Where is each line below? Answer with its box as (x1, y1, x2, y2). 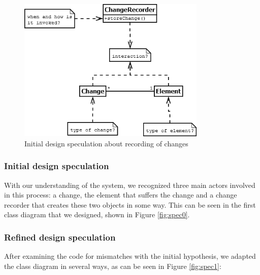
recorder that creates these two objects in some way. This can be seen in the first (4, 199, 256, 210)
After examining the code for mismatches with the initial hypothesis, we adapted (4, 251, 256, 261)
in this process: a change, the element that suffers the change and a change (4, 189, 237, 200)
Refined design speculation (4, 230, 116, 243)
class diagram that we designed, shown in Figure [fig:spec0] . (4, 209, 190, 220)
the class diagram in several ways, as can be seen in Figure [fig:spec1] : (4, 260, 221, 271)
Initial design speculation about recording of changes (24, 138, 188, 148)
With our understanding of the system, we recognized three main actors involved (4, 179, 255, 190)
